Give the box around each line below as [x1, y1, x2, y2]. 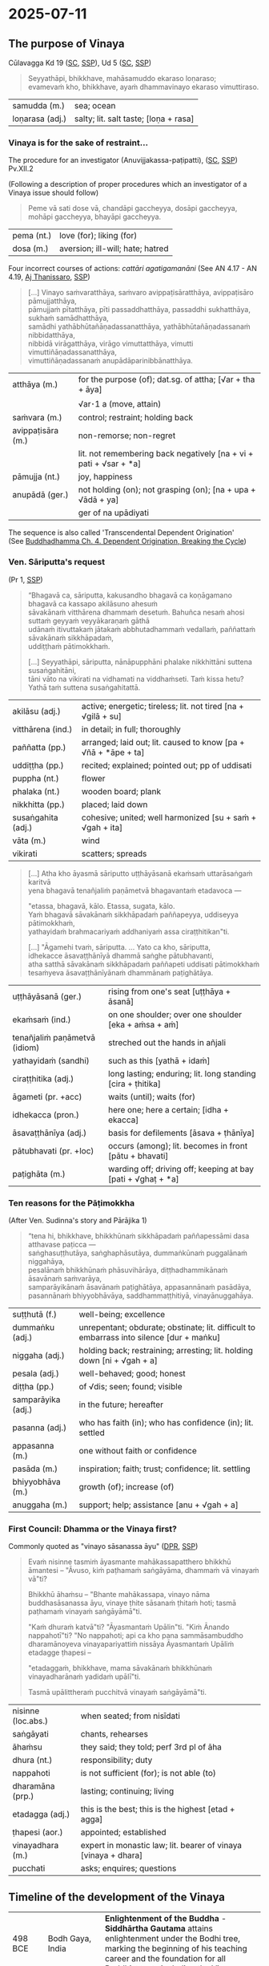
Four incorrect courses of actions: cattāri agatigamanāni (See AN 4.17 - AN [8, 264, 258, 274]
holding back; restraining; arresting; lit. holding [78, 1344, 254, 1356]
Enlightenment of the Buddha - [104, 1913, 227, 1923]
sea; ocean [74, 100, 116, 111]
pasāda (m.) [12, 1463, 58, 1474]
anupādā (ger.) [12, 489, 69, 501]
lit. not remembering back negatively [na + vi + [78, 448, 254, 460]
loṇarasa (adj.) [12, 113, 67, 124]
